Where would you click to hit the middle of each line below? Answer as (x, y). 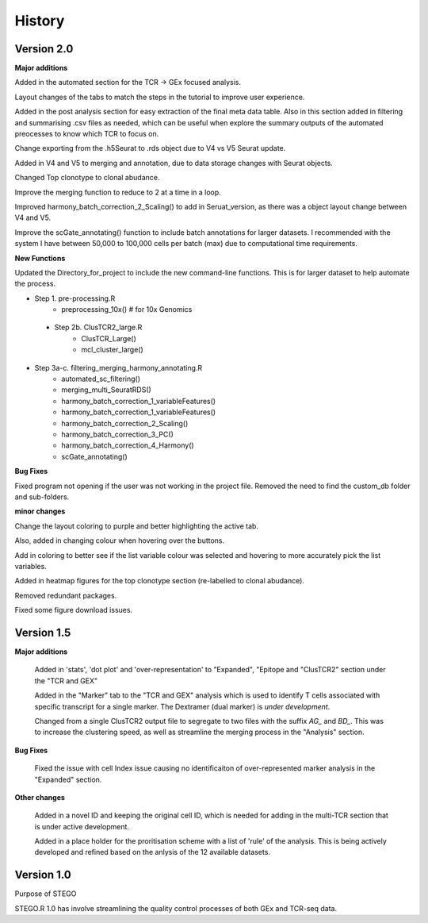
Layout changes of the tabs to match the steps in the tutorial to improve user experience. (160, 97)
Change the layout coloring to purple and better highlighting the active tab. (137, 526)
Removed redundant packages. (66, 595)
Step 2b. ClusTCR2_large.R (98, 327)
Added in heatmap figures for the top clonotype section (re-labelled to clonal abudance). (160, 581)
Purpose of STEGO (46, 894)
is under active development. (82, 826)
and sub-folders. (42, 497)
